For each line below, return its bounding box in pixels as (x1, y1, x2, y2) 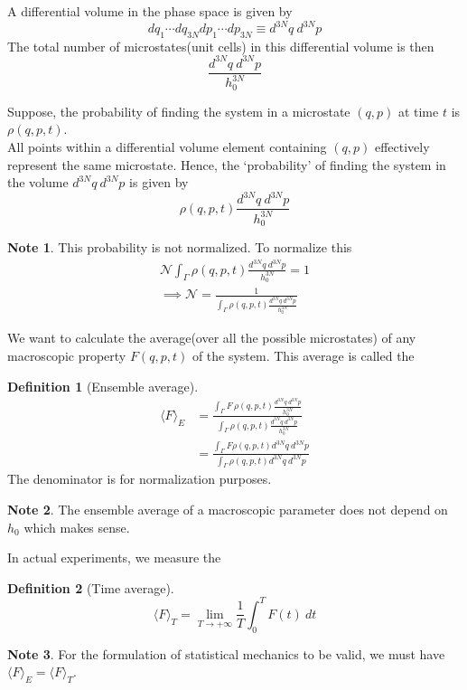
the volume (7, 173, 69, 192)
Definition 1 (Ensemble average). (7, 376, 199, 395)
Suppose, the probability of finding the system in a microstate (7, 101, 350, 120)
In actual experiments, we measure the (7, 548, 221, 567)
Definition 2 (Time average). (7, 578, 174, 597)
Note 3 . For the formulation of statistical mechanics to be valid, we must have (7, 644, 445, 663)
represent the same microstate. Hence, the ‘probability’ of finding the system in (7, 155, 446, 174)
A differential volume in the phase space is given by (7, 2, 293, 20)
